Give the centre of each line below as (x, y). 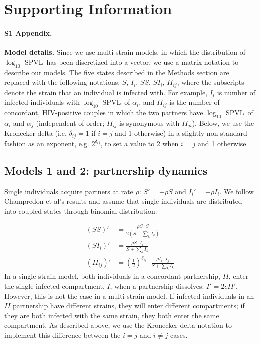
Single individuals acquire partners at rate (69, 191)
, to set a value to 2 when (140, 143)
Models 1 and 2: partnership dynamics (106, 170)
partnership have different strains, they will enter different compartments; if (129, 306)
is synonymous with (150, 122)
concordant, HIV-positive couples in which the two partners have (104, 112)
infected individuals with (42, 102)
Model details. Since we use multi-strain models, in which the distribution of (125, 52)
